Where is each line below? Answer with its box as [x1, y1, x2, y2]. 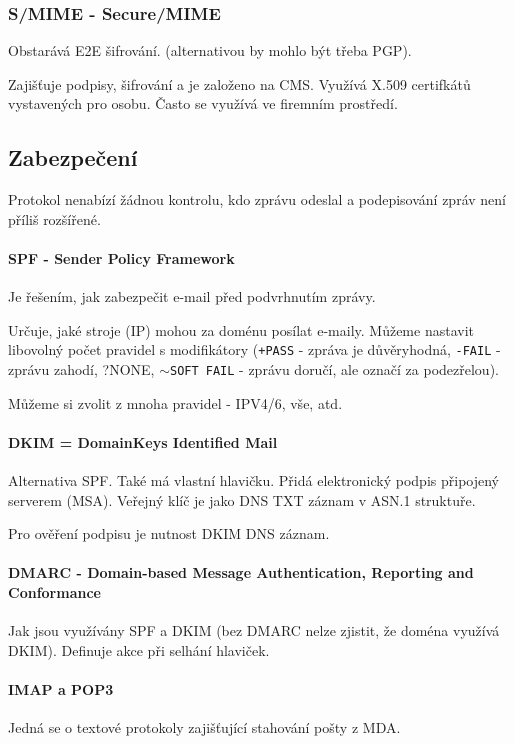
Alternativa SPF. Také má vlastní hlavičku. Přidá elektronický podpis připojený [8, 470, 499, 491]
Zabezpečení [8, 142, 138, 173]
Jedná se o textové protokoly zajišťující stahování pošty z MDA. [8, 717, 401, 738]
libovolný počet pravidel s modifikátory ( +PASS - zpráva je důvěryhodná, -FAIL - [8, 339, 501, 360]
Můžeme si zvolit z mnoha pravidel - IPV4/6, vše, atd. [8, 392, 343, 413]
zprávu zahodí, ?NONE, [8, 359, 155, 380]
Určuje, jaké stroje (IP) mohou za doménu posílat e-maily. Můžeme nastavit [8, 319, 474, 340]
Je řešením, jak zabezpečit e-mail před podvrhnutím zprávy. [8, 286, 376, 307]
